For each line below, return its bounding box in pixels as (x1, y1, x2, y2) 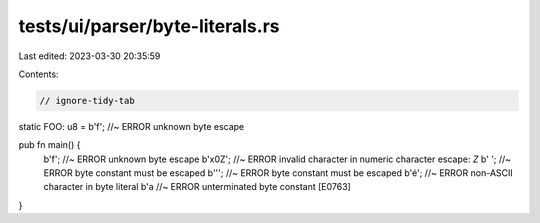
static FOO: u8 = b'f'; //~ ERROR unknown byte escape (18, 120, 245, 132)
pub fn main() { (18, 139, 81, 151)
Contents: (18, 68, 59, 80)
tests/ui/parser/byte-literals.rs (18, 15, 280, 37)
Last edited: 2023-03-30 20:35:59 (18, 50, 161, 62)
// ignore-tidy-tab (39, 95, 135, 106)
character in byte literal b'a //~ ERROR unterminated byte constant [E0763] (43, 181, 352, 193)
